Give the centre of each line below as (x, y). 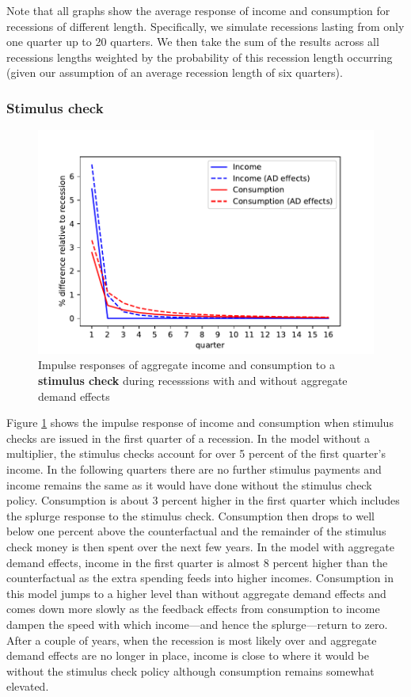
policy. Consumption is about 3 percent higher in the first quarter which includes (203, 500)
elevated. (28, 686)
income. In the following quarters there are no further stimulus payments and (194, 469)
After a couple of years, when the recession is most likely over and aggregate (192, 640)
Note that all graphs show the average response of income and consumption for (198, 10)
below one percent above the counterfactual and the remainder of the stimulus (196, 531)
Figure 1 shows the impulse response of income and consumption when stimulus (200, 423)
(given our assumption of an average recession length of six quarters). (175, 72)
